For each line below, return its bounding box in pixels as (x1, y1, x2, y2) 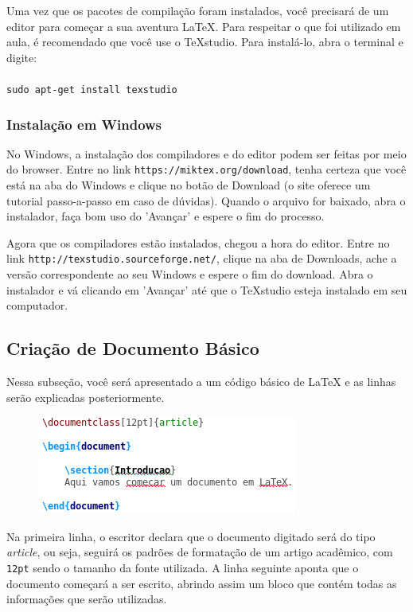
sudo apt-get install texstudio (6, 84, 177, 96)
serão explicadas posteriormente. (6, 388, 165, 405)
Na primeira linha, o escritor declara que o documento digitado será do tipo (6, 528, 376, 544)
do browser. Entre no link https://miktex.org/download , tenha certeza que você (6, 161, 407, 177)
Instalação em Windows (6, 114, 162, 134)
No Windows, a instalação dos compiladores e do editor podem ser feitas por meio (6, 145, 407, 162)
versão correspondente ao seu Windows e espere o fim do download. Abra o (6, 266, 373, 283)
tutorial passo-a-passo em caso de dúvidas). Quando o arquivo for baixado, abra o (6, 192, 406, 209)
